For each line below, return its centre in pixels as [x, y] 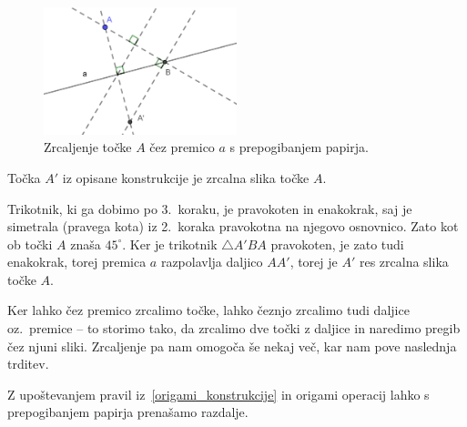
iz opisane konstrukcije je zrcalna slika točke [186, 177]
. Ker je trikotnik [170, 244]
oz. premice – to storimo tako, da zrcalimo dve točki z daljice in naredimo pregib [234, 328]
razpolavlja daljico [212, 262]
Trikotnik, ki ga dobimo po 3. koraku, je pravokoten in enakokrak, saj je [210, 208]
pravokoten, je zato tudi [337, 244]
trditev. [28, 364]
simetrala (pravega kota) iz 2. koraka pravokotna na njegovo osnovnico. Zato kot [233, 226]
